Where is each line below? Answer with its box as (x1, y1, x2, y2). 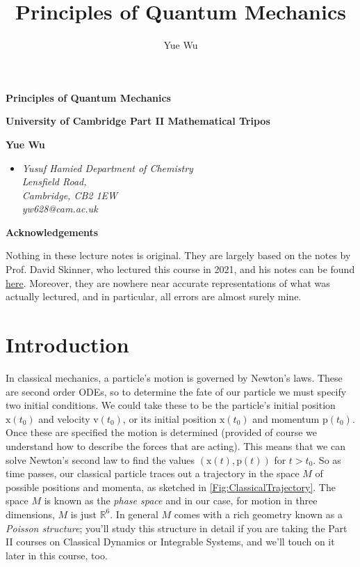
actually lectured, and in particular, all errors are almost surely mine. (6, 289, 302, 304)
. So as (313, 452, 341, 467)
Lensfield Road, (22, 174, 87, 189)
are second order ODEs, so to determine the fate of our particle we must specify (6, 384, 347, 398)
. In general (110, 506, 158, 521)
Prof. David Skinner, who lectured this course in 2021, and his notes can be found (6, 262, 355, 277)
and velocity (38, 411, 90, 426)
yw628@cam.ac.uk (22, 201, 98, 216)
